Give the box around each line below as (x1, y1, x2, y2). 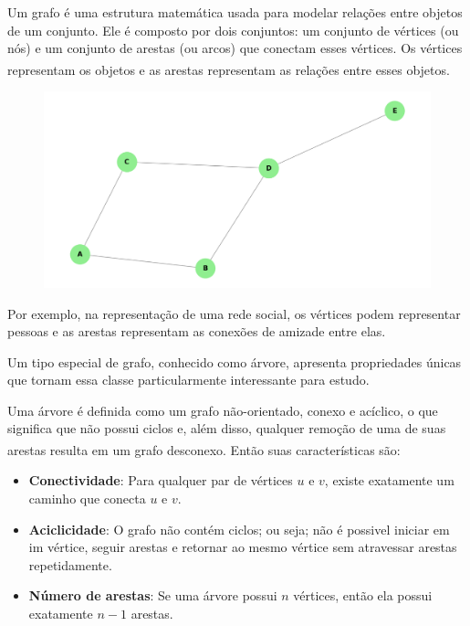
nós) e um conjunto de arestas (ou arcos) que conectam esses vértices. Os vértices (7, 38, 463, 58)
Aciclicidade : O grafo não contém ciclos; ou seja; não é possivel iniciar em (28, 519, 450, 538)
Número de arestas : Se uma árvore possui (28, 586, 277, 605)
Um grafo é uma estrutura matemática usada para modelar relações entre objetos (7, 3, 463, 21)
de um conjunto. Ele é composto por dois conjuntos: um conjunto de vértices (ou (7, 20, 459, 39)
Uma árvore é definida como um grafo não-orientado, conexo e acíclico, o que (7, 400, 438, 419)
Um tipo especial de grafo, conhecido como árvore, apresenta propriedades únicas (7, 352, 462, 371)
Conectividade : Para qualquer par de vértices (28, 471, 293, 490)
